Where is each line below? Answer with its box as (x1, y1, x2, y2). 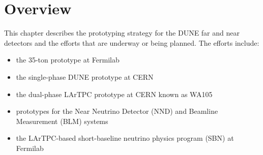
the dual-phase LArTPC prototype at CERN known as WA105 (16, 88, 213, 99)
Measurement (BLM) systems (16, 115, 108, 126)
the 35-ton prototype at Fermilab (16, 54, 120, 65)
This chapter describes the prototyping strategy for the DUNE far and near (4, 27, 240, 38)
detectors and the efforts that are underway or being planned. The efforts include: (4, 37, 259, 48)
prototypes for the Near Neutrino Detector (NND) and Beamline (16, 106, 218, 116)
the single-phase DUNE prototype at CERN (16, 71, 154, 82)
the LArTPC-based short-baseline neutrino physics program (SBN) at (16, 133, 234, 143)
